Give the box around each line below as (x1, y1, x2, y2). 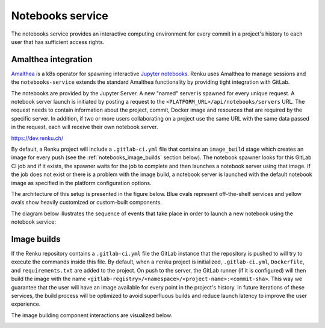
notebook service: (11, 218, 57, 225)
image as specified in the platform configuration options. (11, 179, 152, 186)
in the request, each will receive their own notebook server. (11, 124, 159, 131)
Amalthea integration (11, 54, 93, 65)
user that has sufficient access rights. (11, 38, 105, 45)
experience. (11, 300, 41, 307)
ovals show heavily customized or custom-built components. (11, 199, 162, 206)
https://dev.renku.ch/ (11, 134, 64, 142)
